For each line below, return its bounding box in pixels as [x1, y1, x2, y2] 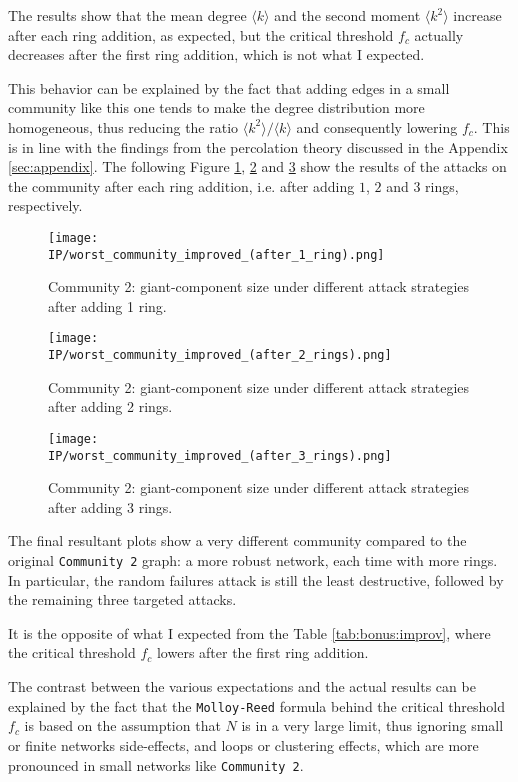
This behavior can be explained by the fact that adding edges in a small [8, 77, 450, 98]
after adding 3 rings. [48, 496, 173, 517]
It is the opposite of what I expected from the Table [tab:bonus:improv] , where [8, 622, 491, 643]
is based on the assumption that [24, 715, 221, 736]
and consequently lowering [296, 116, 458, 137]
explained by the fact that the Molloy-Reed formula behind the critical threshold [8, 695, 506, 716]
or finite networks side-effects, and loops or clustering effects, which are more [8, 734, 479, 755]
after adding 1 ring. [48, 295, 167, 316]
